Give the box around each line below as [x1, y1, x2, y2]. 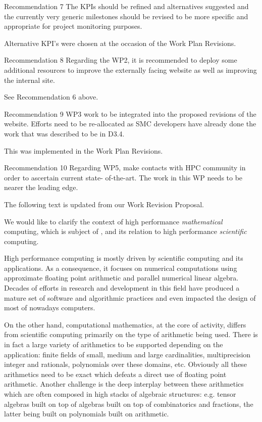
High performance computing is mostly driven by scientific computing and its [4, 253, 243, 263]
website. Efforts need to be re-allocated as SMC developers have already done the [4, 118, 256, 129]
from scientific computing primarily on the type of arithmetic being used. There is [4, 329, 258, 340]
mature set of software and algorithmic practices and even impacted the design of [4, 292, 256, 303]
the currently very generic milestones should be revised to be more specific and [4, 11, 248, 21]
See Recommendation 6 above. [4, 91, 98, 102]
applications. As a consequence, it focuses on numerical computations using [4, 262, 237, 273]
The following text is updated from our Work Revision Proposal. [4, 199, 204, 209]
